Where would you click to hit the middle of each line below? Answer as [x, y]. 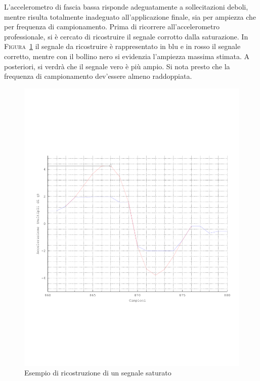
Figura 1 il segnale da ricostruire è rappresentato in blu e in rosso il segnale [122, 46]
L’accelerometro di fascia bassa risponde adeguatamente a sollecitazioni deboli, [126, 7]
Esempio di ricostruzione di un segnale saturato [98, 373]
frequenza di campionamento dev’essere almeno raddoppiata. [98, 76]
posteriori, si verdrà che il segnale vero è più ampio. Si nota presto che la [117, 66]
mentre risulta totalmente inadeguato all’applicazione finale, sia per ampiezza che [130, 16]
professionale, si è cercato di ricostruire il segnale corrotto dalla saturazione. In [126, 36]
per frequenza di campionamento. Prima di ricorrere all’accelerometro [112, 27]
